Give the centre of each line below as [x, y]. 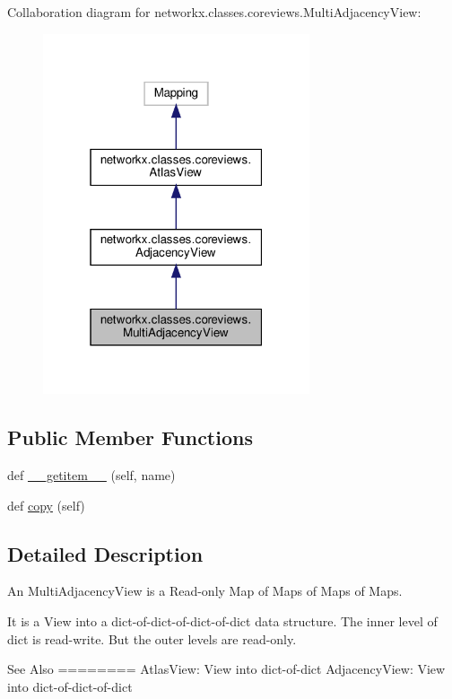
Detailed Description [105, 553]
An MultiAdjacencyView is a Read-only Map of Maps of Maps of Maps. [205, 591]
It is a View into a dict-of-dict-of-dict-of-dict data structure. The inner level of [222, 620]
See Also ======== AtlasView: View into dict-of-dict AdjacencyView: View [226, 669]
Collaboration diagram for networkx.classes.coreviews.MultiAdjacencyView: [214, 12]
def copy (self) [46, 505]
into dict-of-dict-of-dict [70, 686]
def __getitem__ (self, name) [91, 474]
